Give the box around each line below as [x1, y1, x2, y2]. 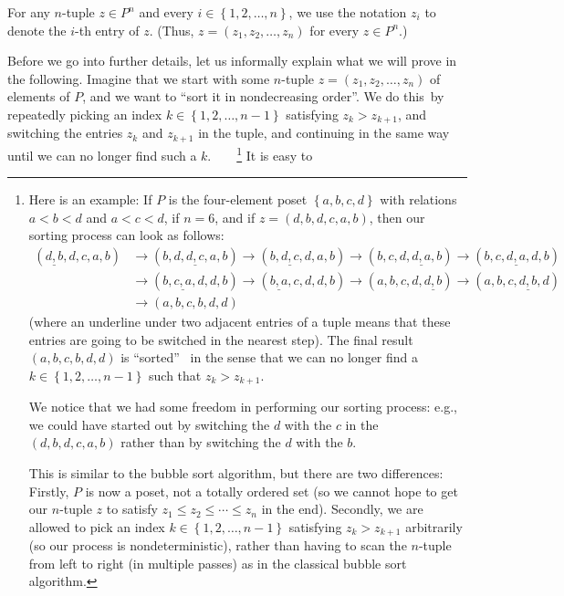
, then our [369, 207, 425, 226]
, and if [214, 207, 256, 226]
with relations [380, 190, 457, 209]
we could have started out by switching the [28, 414, 270, 434]
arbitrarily [405, 517, 463, 536]
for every [309, 20, 360, 39]
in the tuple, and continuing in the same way [198, 123, 450, 142]
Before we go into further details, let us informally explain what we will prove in [7, 51, 457, 70]
